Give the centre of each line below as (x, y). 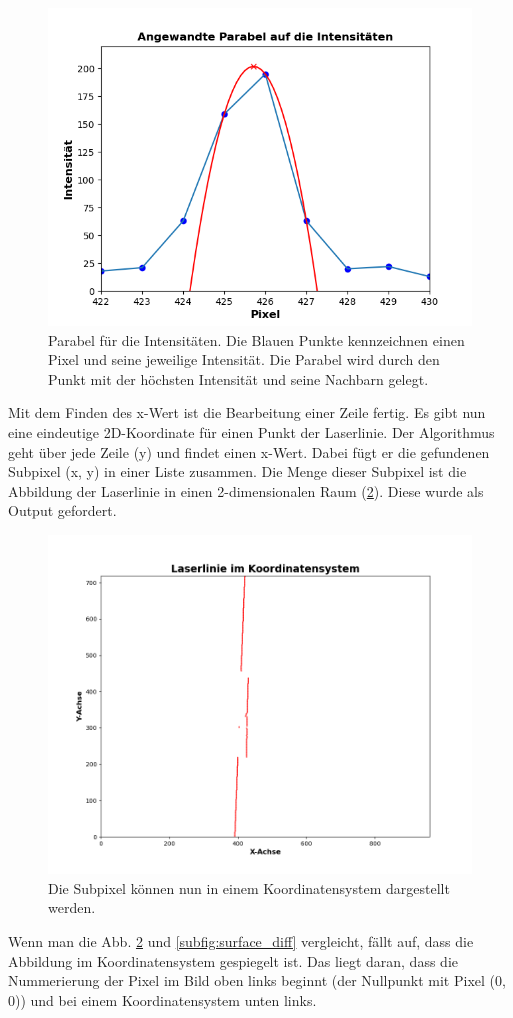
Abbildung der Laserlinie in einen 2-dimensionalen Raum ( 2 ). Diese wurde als (246, 490)
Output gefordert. (62, 510)
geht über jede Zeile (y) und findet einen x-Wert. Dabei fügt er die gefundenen (249, 451)
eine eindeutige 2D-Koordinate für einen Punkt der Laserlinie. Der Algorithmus (251, 431)
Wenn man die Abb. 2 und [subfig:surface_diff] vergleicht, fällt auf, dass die (241, 940)
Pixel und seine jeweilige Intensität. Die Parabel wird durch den (244, 359)
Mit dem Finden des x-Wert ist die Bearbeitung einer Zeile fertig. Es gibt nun (247, 412)
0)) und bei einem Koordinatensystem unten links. (162, 999)
